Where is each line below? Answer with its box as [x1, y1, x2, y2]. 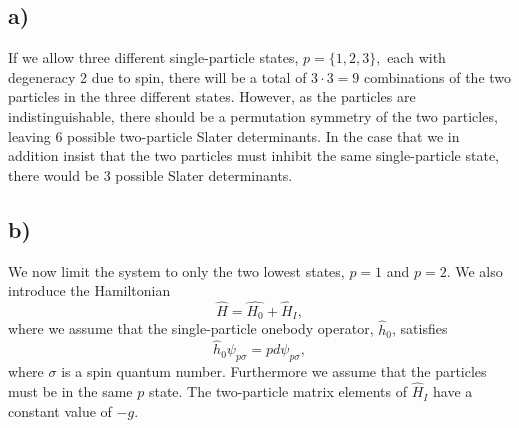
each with [387, 47, 446, 68]
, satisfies [391, 318, 448, 339]
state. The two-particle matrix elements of [148, 381, 407, 402]
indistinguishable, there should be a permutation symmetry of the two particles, [8, 105, 498, 126]
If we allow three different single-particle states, [8, 47, 299, 68]
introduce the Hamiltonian [8, 280, 171, 301]
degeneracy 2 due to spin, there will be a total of [8, 66, 307, 87]
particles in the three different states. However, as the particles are [8, 86, 416, 107]
